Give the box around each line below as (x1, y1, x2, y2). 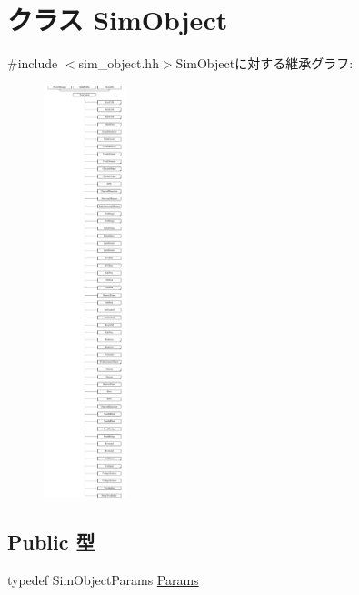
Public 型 (7, 528, 95, 556)
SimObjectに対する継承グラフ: (175, 54, 354, 73)
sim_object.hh (78, 54, 159, 73)
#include (7, 54, 58, 73)
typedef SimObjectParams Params (7, 570, 199, 590)
